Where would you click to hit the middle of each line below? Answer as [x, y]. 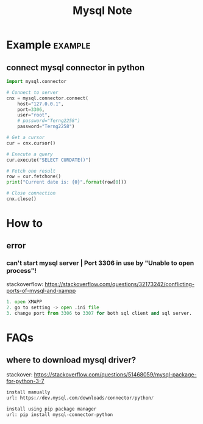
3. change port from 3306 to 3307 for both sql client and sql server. [99, 313]
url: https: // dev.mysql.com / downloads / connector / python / [80, 398]
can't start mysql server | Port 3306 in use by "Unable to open [100, 263]
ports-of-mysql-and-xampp [41, 290]
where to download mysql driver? [71, 360]
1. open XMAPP [24, 302]
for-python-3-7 [25, 381]
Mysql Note [102, 11]
